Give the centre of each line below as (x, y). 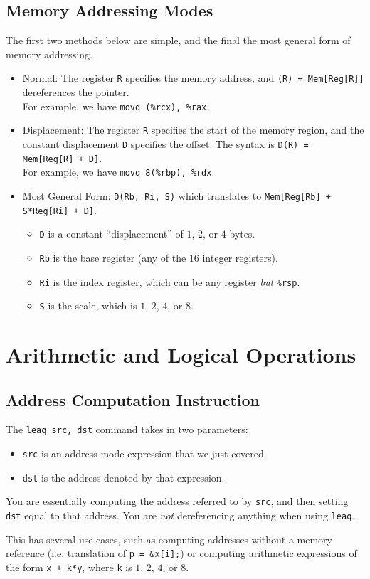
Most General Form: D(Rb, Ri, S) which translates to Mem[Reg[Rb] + (176, 195)
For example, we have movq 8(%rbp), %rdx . (118, 172)
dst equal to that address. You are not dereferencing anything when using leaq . (180, 515)
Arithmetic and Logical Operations (181, 355)
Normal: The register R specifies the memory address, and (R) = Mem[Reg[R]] (193, 78)
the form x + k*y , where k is (69, 567)
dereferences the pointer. (76, 92)
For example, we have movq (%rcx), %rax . (116, 106)
